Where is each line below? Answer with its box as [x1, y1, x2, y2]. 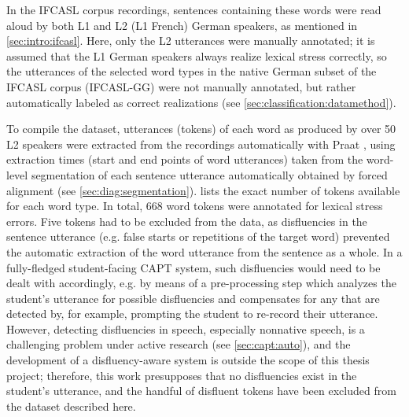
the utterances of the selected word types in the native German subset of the [6, 63, 377, 79]
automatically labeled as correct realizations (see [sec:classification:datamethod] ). [6, 94, 396, 110]
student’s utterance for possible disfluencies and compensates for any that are [6, 290, 380, 306]
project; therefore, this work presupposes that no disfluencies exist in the [6, 367, 357, 383]
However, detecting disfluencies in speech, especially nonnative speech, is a [6, 320, 365, 337]
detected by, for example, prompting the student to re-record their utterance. [6, 305, 378, 322]
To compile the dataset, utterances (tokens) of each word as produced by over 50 [6, 120, 396, 137]
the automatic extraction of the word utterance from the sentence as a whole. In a [6, 243, 403, 260]
